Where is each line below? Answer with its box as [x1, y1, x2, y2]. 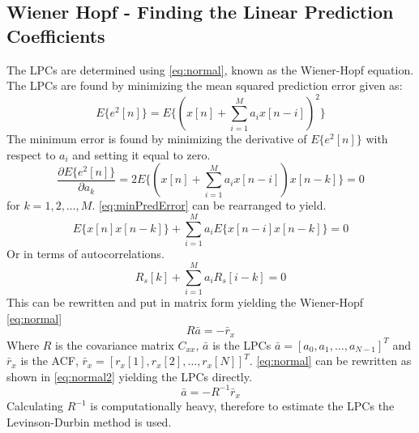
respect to [6, 146, 56, 163]
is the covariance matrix [55, 336, 174, 353]
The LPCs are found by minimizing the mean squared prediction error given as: [6, 77, 403, 94]
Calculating [6, 397, 64, 414]
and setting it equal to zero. [72, 146, 211, 163]
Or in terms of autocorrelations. [6, 245, 165, 262]
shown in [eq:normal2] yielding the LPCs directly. [6, 367, 252, 384]
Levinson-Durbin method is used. [6, 413, 172, 430]
